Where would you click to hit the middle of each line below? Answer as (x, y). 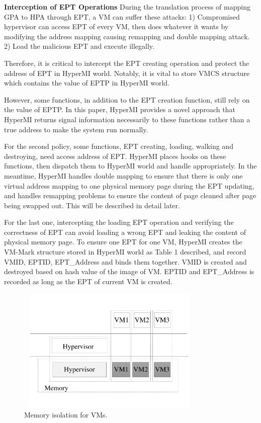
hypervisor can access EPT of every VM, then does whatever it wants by (116, 26)
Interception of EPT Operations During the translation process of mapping (127, 7)
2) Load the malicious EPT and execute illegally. (79, 46)
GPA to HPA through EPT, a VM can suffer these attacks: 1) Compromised (122, 16)
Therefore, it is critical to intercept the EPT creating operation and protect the (127, 63)
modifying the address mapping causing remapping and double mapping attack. (127, 36)
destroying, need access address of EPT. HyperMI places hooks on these (115, 156)
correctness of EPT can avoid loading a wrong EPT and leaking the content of (125, 232)
